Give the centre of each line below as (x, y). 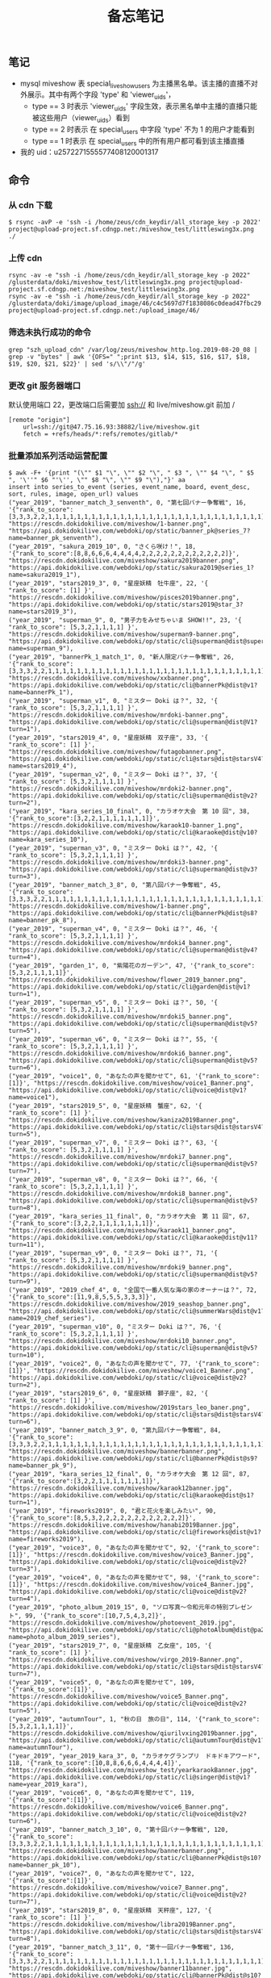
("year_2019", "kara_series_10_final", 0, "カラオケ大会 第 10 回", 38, (129, 812)
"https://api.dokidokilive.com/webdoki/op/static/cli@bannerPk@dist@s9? (133, 1459)
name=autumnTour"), (41, 1748)
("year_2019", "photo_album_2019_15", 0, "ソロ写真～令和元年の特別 (119, 1608)
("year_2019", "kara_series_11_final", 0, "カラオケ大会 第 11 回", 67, (129, 1217)
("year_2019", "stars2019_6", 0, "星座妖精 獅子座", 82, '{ (108, 1394)
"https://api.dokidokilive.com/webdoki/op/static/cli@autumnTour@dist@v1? (137, 1741)
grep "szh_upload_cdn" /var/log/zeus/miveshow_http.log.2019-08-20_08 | (133, 349)
